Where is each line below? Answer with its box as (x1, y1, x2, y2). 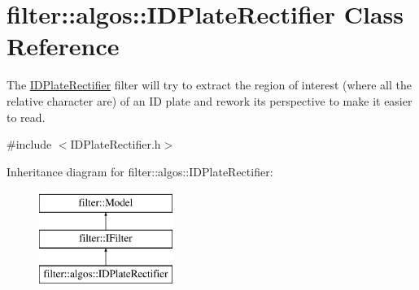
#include (7, 136, 52, 153)
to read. (7, 108, 46, 125)
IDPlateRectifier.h (70, 136, 161, 153)
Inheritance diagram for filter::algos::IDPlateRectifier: (7, 162, 273, 180)
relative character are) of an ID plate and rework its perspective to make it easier (7, 92, 412, 109)
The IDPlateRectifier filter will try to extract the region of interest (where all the (7, 76, 412, 93)
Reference (7, 29, 120, 63)
